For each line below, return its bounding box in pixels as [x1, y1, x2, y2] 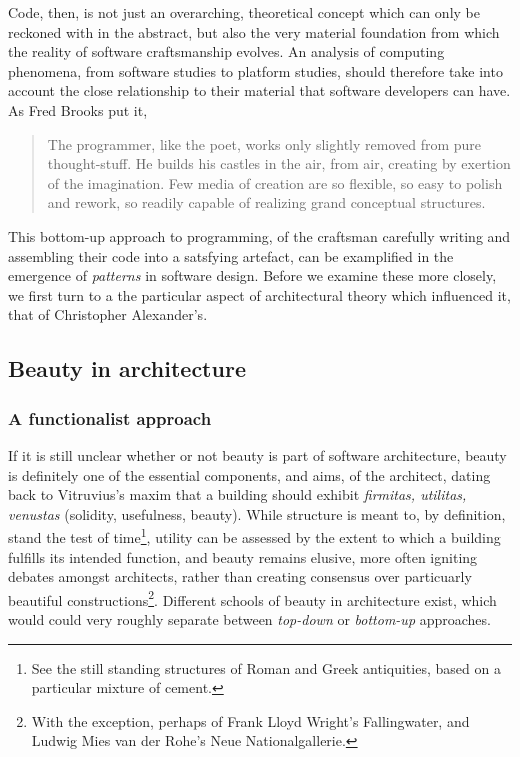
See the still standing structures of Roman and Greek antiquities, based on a [31, 657, 501, 678]
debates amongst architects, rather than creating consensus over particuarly [8, 566, 472, 587]
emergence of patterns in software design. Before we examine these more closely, [8, 265, 497, 286]
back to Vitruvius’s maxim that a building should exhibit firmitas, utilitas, [8, 484, 467, 505]
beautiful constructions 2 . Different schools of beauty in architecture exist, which [8, 586, 497, 610]
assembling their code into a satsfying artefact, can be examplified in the [8, 245, 454, 266]
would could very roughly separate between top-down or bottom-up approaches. [8, 608, 491, 629]
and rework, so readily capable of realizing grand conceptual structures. [47, 192, 486, 213]
